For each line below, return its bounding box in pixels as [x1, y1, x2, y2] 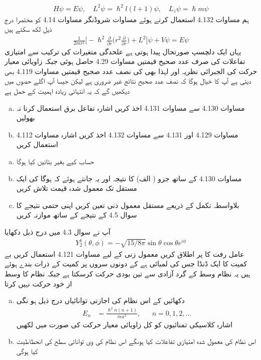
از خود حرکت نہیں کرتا [5, 278, 72, 289]
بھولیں [16, 112, 35, 123]
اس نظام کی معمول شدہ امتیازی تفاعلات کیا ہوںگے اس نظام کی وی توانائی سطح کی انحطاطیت [16, 336, 256, 346]
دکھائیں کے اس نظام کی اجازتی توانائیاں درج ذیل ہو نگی [16, 295, 185, 306]
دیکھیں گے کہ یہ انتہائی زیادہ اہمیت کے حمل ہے [5, 85, 130, 96]
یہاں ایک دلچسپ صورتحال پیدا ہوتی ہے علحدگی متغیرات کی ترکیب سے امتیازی [5, 46, 241, 56]
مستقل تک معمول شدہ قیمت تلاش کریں [16, 183, 138, 193]
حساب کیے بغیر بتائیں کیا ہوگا [16, 156, 94, 166]
